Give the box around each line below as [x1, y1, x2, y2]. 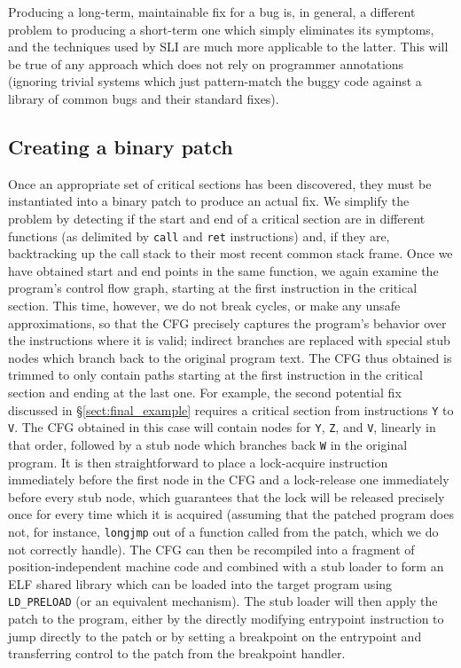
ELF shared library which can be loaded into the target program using [8, 574, 393, 593]
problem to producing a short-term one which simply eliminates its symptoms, [8, 20, 434, 38]
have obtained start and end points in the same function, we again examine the [8, 261, 439, 279]
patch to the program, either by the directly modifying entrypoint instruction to [8, 609, 444, 627]
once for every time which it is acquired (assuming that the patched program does [8, 505, 454, 523]
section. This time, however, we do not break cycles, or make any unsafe [8, 295, 401, 314]
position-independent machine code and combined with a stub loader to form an [8, 557, 444, 576]
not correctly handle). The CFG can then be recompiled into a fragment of [8, 539, 415, 558]
